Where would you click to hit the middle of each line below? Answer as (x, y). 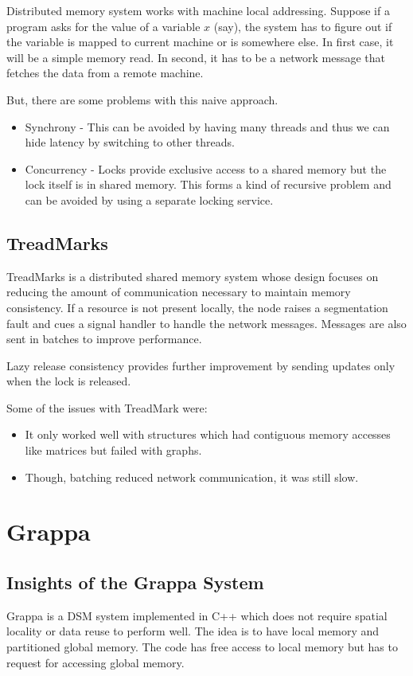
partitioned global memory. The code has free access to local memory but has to (202, 647)
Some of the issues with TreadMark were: (107, 407)
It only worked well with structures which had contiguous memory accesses (208, 434)
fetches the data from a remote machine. (105, 73)
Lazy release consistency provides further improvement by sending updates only (201, 365)
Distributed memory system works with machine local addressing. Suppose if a (198, 10)
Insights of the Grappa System (135, 582)
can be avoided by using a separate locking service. (149, 199)
